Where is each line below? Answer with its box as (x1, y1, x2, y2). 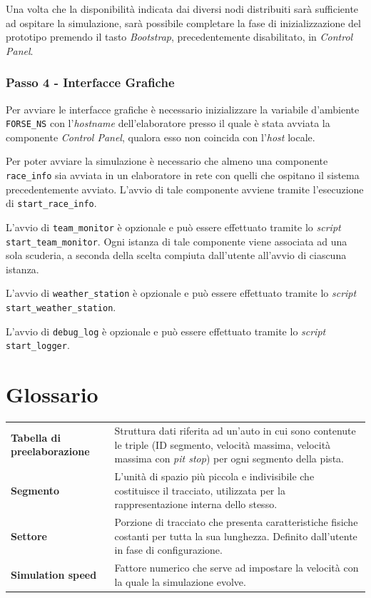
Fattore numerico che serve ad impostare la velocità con (114, 560, 359, 575)
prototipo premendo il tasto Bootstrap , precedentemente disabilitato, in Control (6, 29, 353, 44)
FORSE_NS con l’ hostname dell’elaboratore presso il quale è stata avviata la (6, 116, 330, 131)
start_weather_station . (6, 300, 116, 315)
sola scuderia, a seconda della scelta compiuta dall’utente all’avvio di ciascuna (6, 248, 347, 263)
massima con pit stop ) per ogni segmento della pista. (114, 451, 344, 466)
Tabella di (11, 430, 61, 445)
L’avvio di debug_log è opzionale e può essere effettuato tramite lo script (6, 323, 326, 338)
